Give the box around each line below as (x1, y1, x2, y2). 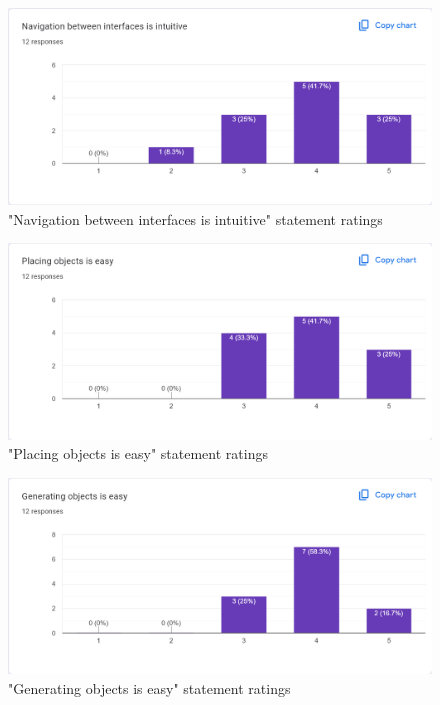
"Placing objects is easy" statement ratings (8, 443, 268, 464)
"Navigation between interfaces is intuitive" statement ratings (8, 208, 383, 229)
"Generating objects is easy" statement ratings (8, 677, 291, 698)
